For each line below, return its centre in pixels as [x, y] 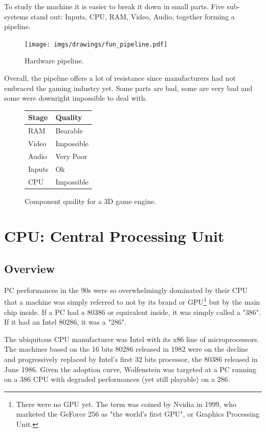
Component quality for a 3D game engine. [91, 201]
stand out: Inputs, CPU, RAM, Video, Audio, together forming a [132, 16]
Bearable [69, 131]
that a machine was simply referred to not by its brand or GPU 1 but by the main [132, 301]
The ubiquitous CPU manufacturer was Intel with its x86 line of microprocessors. [132, 339]
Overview [30, 268]
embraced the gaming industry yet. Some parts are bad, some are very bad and [128, 88]
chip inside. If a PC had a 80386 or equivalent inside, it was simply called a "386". [132, 312]
